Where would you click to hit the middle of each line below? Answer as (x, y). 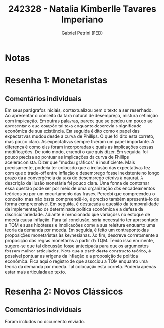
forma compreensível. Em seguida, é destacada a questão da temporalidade (82, 204)
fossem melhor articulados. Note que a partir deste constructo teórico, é (78, 251)
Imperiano (82, 19)
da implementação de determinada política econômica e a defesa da (74, 209)
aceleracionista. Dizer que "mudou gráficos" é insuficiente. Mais (70, 162)
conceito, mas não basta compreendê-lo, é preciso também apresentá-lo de (82, 199)
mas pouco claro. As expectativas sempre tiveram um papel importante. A (80, 141)
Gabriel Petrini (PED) (82, 33)
